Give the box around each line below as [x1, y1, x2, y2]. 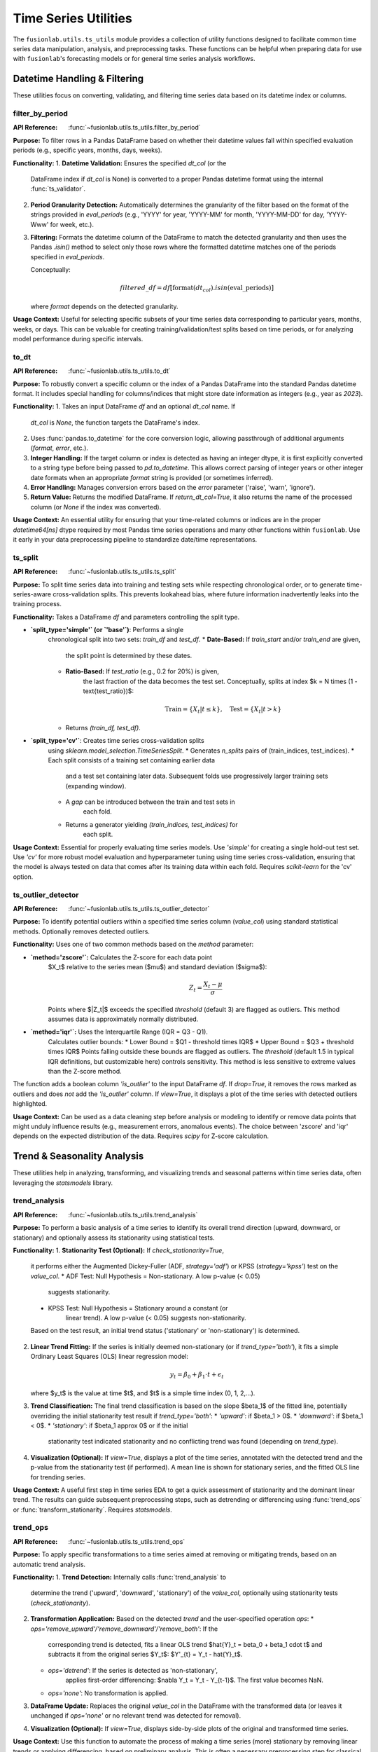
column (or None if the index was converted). [30, 502, 162, 511]
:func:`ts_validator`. [30, 184, 85, 193]
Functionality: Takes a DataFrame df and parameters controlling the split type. [13, 612, 240, 621]
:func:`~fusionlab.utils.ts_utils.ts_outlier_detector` [68, 904, 210, 912]
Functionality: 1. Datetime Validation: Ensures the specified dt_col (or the [13, 158, 227, 167]
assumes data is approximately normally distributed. [48, 1015, 199, 1023]
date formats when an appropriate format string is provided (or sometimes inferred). [30, 473, 274, 481]
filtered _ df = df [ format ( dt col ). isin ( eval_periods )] [120, 284, 274, 294]
